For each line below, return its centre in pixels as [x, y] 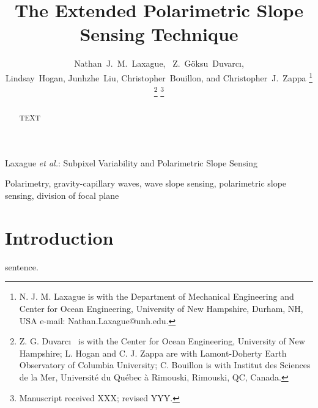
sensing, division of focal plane [62, 195]
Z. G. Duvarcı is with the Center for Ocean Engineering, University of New [162, 341]
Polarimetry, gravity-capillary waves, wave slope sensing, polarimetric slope [146, 183]
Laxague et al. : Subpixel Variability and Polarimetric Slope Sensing [131, 162]
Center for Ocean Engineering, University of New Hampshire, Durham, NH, [161, 308]
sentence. [22, 266]
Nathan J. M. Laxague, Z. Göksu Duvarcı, [159, 63]
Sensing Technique [159, 34]
